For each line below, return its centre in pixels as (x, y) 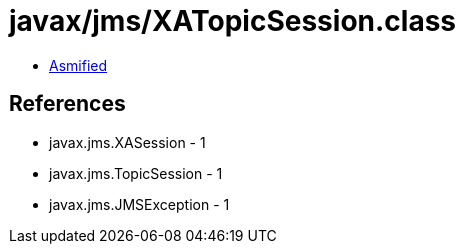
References (67, 104)
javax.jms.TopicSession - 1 (136, 173)
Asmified (78, 65)
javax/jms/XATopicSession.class (233, 21)
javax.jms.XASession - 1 (127, 142)
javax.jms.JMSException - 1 (139, 204)
